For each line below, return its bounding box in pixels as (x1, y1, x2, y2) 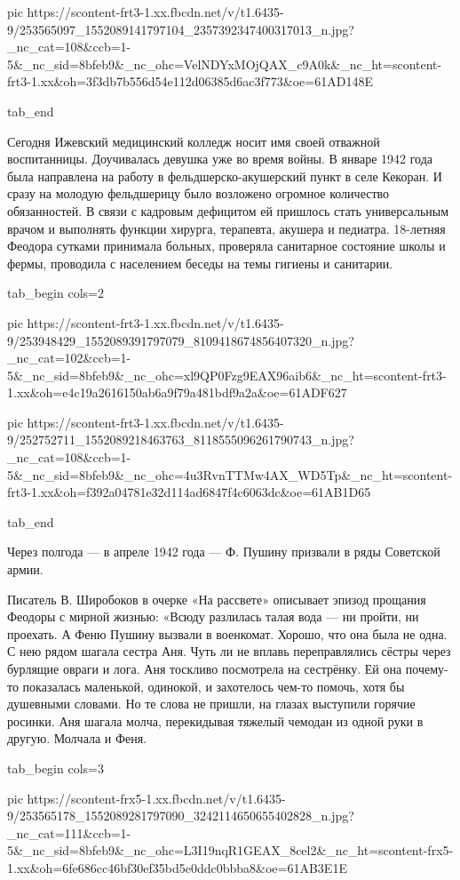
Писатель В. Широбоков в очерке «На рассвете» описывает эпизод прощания (7, 589, 426, 608)
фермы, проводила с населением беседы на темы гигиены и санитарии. (7, 253, 393, 272)
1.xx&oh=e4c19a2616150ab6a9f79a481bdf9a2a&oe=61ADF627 (7, 383, 347, 402)
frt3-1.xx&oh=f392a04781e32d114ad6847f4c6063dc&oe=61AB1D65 (7, 483, 371, 501)
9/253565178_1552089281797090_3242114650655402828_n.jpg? (7, 806, 354, 825)
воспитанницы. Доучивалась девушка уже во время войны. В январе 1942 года (7, 149, 433, 168)
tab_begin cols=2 (7, 284, 104, 302)
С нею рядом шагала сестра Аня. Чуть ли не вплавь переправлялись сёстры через (7, 642, 451, 660)
